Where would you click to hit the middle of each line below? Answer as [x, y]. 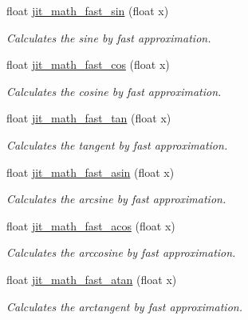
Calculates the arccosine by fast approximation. [121, 252]
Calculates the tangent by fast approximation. [117, 144]
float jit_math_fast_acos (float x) [91, 225]
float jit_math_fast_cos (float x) [88, 64]
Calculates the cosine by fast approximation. [114, 91]
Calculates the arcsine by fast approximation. [116, 199]
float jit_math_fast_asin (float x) [91, 172]
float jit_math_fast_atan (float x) [92, 279]
